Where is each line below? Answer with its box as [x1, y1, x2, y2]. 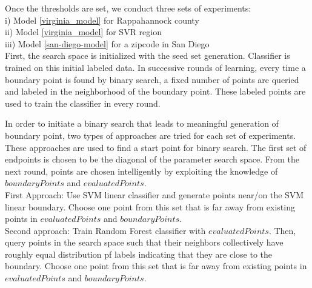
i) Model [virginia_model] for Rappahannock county [5, 13, 199, 26]
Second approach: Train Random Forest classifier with [5, 224, 206, 236]
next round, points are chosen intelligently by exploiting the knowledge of [5, 164, 278, 177]
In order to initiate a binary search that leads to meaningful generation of [5, 117, 279, 130]
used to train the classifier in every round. [5, 96, 161, 109]
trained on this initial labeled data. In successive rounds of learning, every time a [5, 61, 306, 73]
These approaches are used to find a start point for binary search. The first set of [5, 141, 307, 153]
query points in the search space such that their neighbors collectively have [5, 236, 284, 249]
